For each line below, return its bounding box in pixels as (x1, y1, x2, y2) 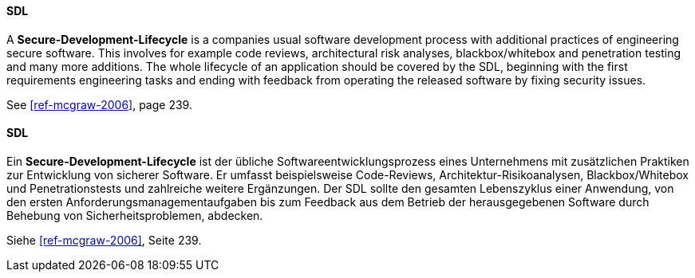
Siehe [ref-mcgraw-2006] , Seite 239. (6, 233, 202, 247)
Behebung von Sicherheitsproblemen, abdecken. (6, 208, 263, 222)
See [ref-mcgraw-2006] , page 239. (6, 97, 192, 112)
